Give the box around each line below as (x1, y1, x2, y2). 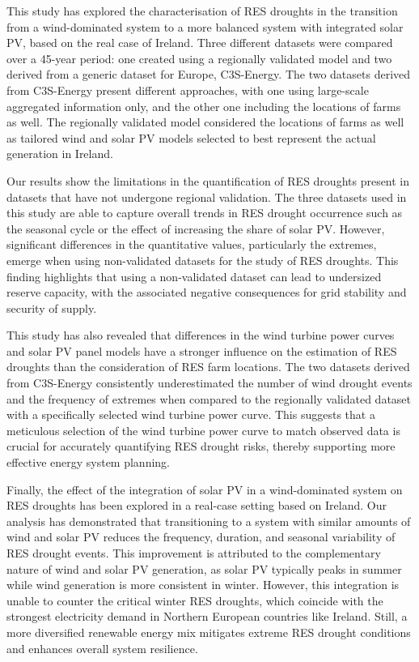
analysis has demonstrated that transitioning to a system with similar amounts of (6, 512, 411, 529)
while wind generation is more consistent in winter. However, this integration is (6, 576, 400, 593)
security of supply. (6, 299, 97, 316)
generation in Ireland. (6, 145, 113, 162)
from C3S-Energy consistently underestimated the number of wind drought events (6, 374, 413, 391)
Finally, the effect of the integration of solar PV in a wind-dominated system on (6, 480, 403, 498)
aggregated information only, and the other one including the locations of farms (6, 97, 401, 114)
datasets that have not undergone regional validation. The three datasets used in (6, 188, 407, 205)
